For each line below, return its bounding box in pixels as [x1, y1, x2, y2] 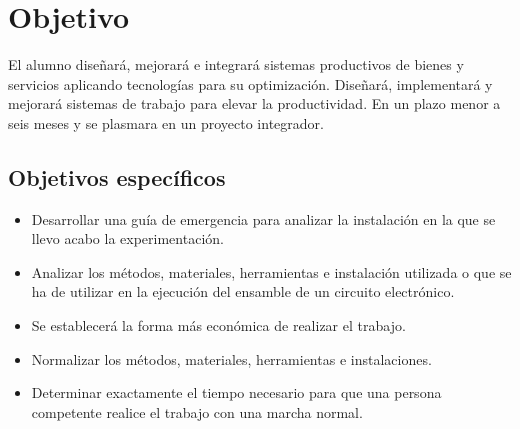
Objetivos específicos [8, 161, 226, 192]
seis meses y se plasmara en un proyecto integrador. [8, 112, 324, 133]
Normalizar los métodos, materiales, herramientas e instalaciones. [31, 348, 432, 369]
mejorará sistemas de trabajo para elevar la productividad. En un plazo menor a [8, 93, 501, 114]
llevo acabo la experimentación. [31, 228, 224, 249]
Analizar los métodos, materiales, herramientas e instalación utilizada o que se [31, 261, 512, 282]
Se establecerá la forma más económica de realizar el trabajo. [31, 315, 406, 336]
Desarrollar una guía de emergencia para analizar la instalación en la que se [31, 208, 496, 229]
